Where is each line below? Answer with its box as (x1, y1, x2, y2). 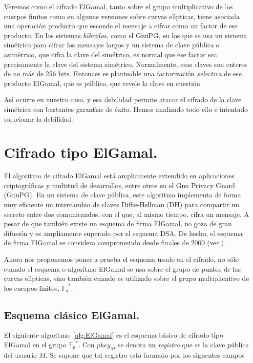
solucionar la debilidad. (4, 113, 73, 124)
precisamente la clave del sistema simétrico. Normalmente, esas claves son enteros (4, 59, 248, 69)
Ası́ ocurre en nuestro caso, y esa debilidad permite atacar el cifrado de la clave (4, 94, 242, 105)
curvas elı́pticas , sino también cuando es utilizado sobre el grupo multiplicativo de (4, 273, 249, 283)
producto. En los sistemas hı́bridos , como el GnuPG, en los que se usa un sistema (4, 30, 247, 40)
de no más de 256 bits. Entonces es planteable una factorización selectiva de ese (4, 68, 242, 79)
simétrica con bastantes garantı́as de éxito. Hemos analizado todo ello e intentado (4, 104, 248, 114)
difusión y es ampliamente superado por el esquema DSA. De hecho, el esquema (4, 228, 243, 238)
